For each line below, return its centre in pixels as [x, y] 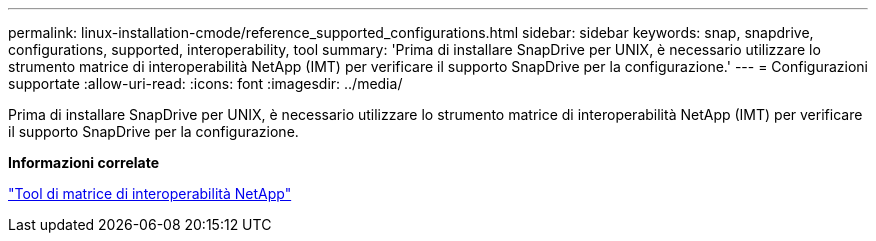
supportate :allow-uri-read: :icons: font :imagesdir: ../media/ [205, 83]
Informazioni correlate [84, 162]
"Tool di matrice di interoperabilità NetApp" [150, 193]
